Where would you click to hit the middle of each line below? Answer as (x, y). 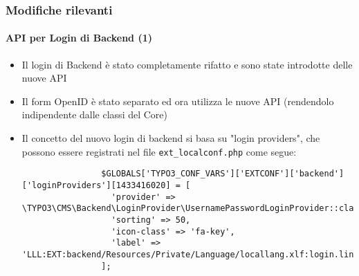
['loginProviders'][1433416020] (96, 185)
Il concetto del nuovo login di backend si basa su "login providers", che (171, 138)
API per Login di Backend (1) (79, 38)
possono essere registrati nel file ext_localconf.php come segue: (159, 151)
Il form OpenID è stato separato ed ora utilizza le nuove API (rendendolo (178, 101)
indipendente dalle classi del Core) (94, 114)
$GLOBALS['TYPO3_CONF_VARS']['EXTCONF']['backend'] (223, 174)
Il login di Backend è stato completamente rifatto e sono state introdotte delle (187, 64)
